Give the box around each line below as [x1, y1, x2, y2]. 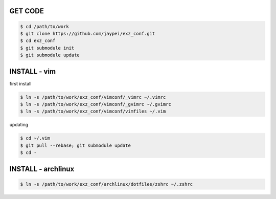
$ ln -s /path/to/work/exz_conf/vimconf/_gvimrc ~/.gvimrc [20, 101, 171, 107]
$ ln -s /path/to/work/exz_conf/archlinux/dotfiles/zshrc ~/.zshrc [20, 181, 193, 187]
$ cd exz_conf [20, 38, 56, 43]
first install [9, 80, 32, 86]
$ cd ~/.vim [20, 136, 51, 141]
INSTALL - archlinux [9, 164, 75, 173]
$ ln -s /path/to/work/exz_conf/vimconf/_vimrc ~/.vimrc [20, 94, 166, 100]
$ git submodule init [20, 45, 75, 51]
